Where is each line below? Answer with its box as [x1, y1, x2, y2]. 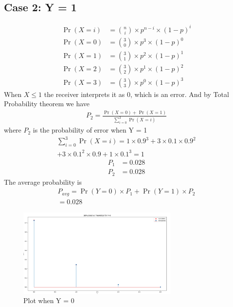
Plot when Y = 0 [23, 295, 74, 306]
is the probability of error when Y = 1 [33, 125, 147, 135]
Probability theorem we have [4, 98, 90, 109]
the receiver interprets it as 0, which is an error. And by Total [44, 89, 229, 99]
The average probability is [4, 176, 82, 187]
